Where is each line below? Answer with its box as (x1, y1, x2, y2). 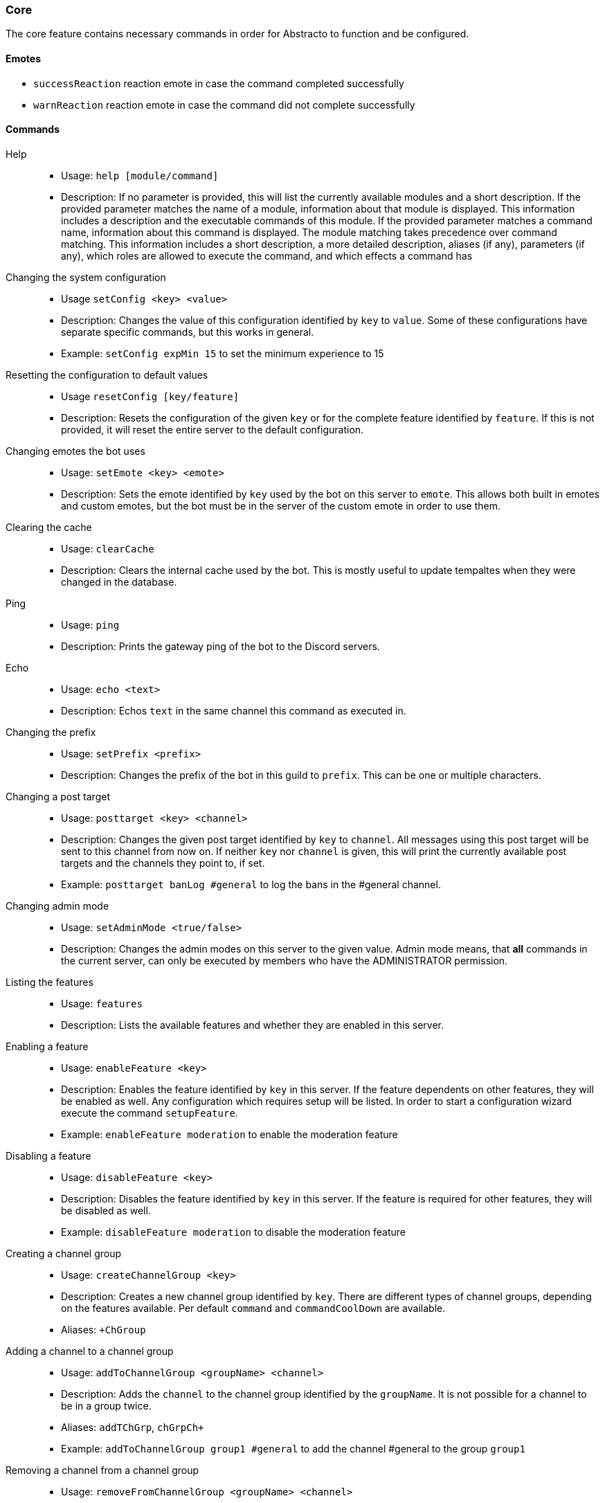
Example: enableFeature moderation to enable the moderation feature (61, 1128, 398, 1140)
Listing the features (6, 975, 93, 988)
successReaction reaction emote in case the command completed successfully (33, 77, 404, 89)
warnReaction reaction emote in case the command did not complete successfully (33, 98, 415, 111)
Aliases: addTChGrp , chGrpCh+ (61, 1421, 204, 1433)
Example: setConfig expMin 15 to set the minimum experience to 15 (61, 347, 384, 359)
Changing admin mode (6, 899, 109, 912)
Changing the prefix (6, 726, 96, 738)
